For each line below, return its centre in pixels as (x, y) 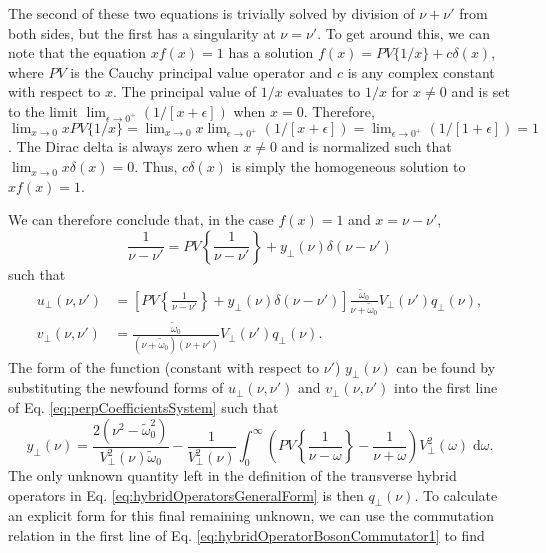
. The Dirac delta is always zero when (123, 146)
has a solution (271, 52)
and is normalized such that (366, 146)
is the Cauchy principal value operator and (201, 71)
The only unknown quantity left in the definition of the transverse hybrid (232, 475)
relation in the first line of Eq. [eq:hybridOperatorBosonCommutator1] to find (246, 535)
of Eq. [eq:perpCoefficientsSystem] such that (143, 407)
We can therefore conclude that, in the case (141, 219)
